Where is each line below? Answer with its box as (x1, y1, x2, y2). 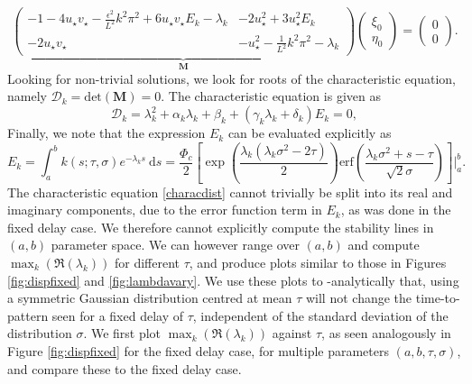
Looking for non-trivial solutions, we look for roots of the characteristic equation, (7, 69, 456, 87)
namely (7, 87, 47, 105)
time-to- (415, 288, 460, 307)
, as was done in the (340, 200, 451, 219)
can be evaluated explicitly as (227, 123, 392, 142)
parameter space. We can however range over (51, 235, 300, 254)
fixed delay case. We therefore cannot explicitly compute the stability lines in (7, 217, 434, 236)
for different (114, 252, 180, 271)
